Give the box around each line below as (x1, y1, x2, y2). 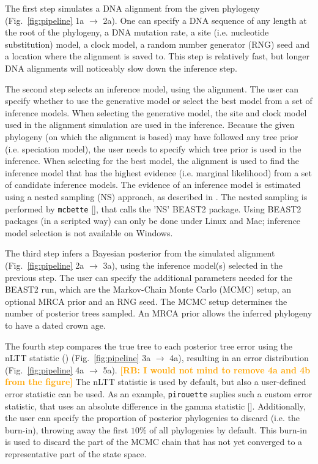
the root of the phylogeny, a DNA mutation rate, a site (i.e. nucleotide (5, 26, 269, 39)
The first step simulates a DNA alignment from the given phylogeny (5, 2, 260, 14)
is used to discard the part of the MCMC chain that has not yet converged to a (5, 435, 303, 448)
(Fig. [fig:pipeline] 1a (5, 13, 84, 26)
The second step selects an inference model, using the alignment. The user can (5, 82, 298, 95)
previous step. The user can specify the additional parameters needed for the (5, 271, 292, 283)
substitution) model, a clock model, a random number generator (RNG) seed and (5, 37, 310, 50)
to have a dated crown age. (5, 318, 106, 331)
